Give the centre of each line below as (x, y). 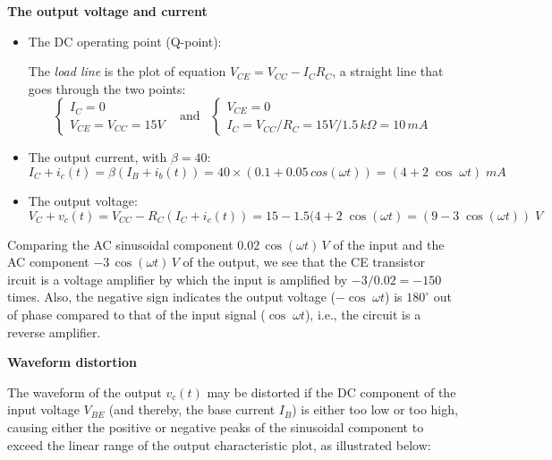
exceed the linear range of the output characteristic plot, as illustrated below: (219, 444)
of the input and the (389, 244)
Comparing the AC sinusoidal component (120, 244)
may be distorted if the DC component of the (331, 392)
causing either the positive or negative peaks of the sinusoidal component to (216, 426)
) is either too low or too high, (375, 409)
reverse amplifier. (54, 332)
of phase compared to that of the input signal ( (136, 314)
